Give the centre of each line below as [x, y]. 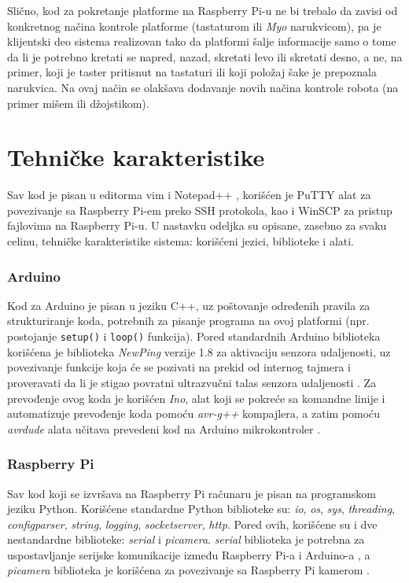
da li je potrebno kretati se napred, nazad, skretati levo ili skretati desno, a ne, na [205, 56]
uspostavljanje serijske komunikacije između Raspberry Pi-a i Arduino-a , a [189, 554]
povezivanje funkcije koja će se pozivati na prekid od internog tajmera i [179, 367]
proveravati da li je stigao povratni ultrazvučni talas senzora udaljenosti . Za [192, 382]
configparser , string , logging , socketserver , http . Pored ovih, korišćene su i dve [192, 524]
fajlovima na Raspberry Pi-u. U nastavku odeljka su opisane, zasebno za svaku [197, 225]
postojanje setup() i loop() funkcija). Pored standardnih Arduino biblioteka [194, 336]
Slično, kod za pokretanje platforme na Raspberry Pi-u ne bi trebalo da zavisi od [203, 10]
